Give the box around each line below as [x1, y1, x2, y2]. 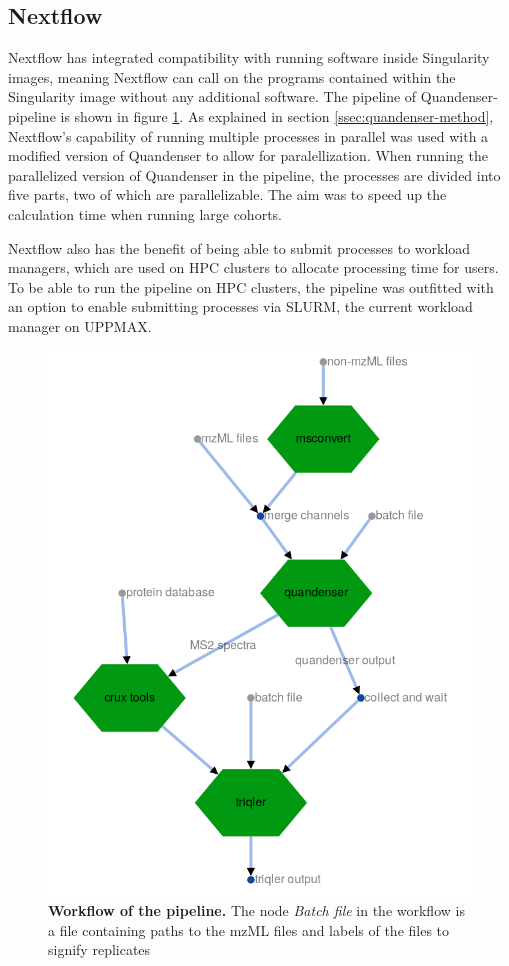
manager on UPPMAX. [8, 315, 152, 336]
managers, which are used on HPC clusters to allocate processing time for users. [8, 257, 499, 278]
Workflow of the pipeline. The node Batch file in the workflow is [48, 900, 465, 921]
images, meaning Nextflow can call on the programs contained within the [8, 66, 456, 87]
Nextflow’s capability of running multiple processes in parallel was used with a [8, 125, 489, 146]
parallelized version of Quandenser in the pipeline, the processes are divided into [8, 164, 501, 185]
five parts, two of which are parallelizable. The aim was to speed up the [8, 184, 447, 205]
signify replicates [48, 939, 151, 960]
